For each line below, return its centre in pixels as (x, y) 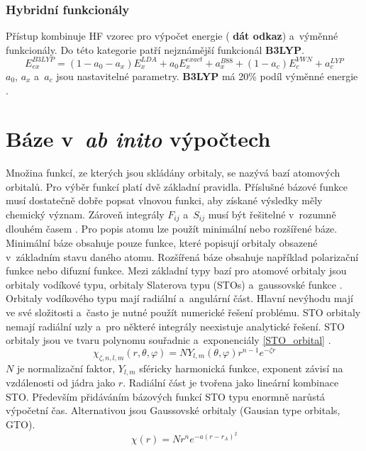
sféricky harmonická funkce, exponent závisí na (241, 368)
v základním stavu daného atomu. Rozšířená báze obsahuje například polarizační (182, 256)
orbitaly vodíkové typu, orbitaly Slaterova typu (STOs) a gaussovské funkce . (174, 284)
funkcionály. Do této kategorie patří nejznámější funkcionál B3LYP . (155, 49)
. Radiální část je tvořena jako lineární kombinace (231, 383)
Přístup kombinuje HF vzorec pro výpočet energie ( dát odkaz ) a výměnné (172, 36)
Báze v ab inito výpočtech (138, 139)
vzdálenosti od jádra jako (61, 383)
